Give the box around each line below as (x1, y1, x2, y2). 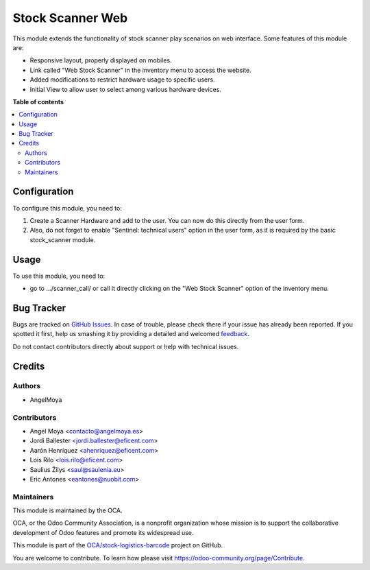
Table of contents (12, 97, 64, 106)
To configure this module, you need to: (12, 204, 123, 212)
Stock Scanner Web (12, 10, 128, 25)
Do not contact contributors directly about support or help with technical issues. (12, 342, 239, 351)
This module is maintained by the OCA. (12, 506, 123, 514)
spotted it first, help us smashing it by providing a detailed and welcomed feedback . (12, 330, 250, 338)
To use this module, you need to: (12, 272, 106, 280)
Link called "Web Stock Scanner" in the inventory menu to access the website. (29, 66, 251, 74)
